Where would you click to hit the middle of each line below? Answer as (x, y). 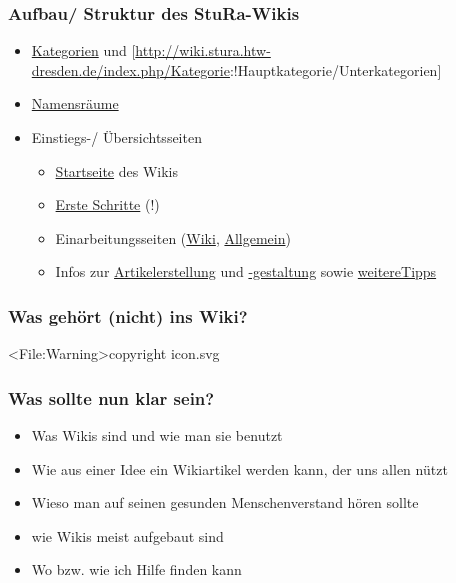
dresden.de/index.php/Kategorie (130, 69)
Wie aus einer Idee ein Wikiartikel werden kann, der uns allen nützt (239, 468)
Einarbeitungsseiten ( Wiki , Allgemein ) (173, 237)
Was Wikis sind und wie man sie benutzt (157, 435)
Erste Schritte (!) (107, 204)
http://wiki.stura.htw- (203, 50)
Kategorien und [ (83, 50)
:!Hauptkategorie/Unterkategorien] (335, 69)
